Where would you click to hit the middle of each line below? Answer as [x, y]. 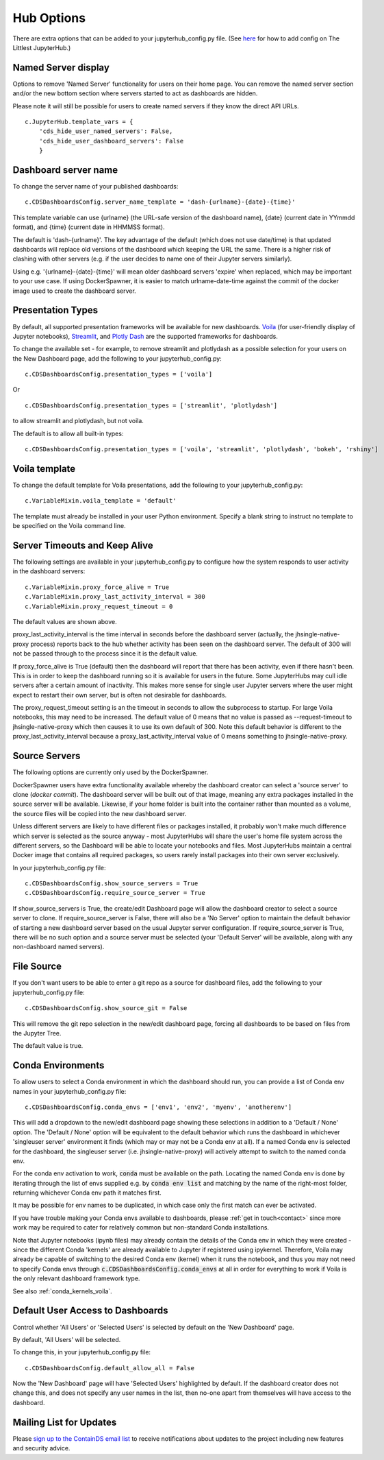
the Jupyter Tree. [37, 1033]
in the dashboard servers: [49, 571]
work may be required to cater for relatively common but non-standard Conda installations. [141, 1228]
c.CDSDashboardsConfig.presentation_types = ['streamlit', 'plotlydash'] [151, 405]
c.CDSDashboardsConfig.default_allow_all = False [110, 1368]
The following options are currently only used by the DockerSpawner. [111, 772]
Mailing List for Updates [65, 1422]
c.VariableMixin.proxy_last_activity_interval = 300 [115, 597]
